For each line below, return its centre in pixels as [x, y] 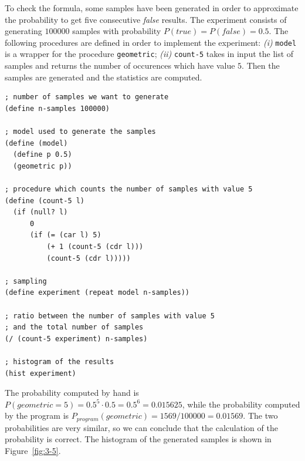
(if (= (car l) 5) [65, 235]
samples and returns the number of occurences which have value [120, 65]
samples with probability [117, 31]
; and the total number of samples [74, 327]
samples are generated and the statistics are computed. [104, 77]
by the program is [37, 415]
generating [23, 31]
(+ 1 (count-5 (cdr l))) [95, 247]
